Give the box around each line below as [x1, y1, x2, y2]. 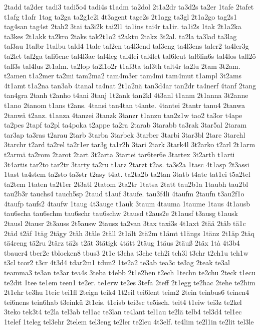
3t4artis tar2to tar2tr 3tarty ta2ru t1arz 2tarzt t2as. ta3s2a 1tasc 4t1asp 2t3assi [4, 159, 249, 169]
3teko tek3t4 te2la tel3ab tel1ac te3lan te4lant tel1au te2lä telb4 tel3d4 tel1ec [4, 306, 242, 317]
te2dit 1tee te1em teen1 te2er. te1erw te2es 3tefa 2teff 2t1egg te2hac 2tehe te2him [4, 277, 255, 287]
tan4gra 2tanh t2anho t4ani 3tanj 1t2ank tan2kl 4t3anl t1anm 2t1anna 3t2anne [4, 90, 248, 100]
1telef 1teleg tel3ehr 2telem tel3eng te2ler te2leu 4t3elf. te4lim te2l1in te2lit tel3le [4, 316, 254, 326]
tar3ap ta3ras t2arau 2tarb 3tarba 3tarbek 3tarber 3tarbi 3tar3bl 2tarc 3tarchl [4, 129, 245, 140]
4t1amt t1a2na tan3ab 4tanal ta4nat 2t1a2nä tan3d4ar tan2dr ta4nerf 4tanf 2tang [4, 80, 256, 90]
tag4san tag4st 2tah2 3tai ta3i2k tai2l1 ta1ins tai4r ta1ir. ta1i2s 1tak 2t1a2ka [4, 21, 241, 32]
